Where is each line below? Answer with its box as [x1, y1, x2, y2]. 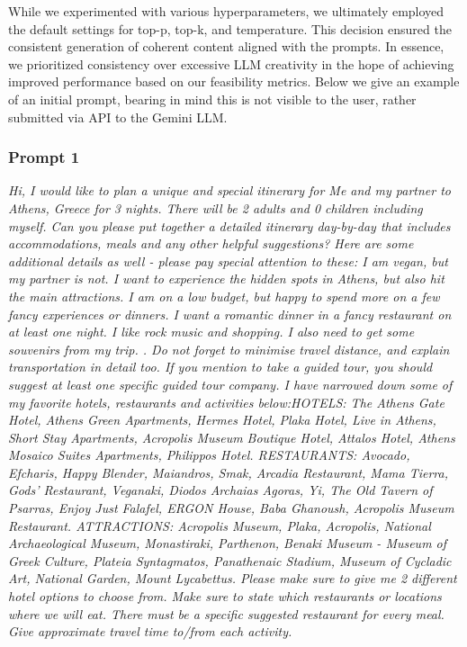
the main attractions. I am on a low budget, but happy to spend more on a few [8, 286, 440, 305]
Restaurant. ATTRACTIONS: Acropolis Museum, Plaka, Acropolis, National [8, 516, 431, 535]
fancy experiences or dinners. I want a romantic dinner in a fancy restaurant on [8, 304, 452, 323]
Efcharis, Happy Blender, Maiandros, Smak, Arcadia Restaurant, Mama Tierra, [8, 463, 448, 481]
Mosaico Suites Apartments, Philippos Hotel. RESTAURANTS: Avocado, [8, 445, 410, 464]
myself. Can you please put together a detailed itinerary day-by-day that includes [8, 216, 451, 235]
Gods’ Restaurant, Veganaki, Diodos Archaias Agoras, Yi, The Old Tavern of [8, 481, 433, 499]
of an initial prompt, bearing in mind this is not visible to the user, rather [8, 89, 417, 108]
